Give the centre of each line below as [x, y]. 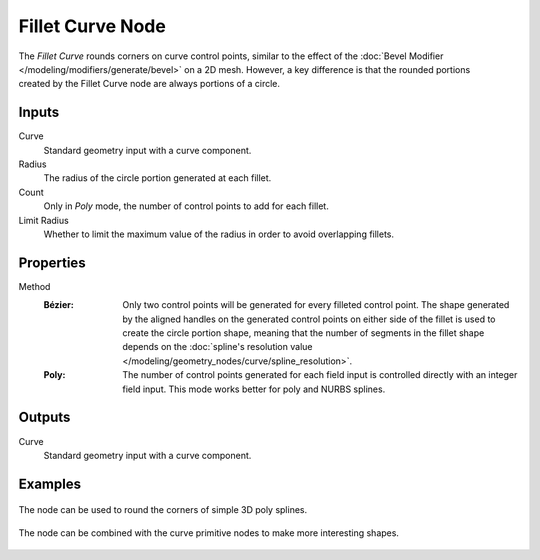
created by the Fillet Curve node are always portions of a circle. [149, 84]
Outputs [44, 417]
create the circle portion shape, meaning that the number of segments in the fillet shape [303, 333]
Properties [52, 262]
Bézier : [58, 305]
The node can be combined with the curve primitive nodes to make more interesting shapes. [209, 532]
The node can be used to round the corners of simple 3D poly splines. [163, 510]
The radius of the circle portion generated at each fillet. [157, 178]
